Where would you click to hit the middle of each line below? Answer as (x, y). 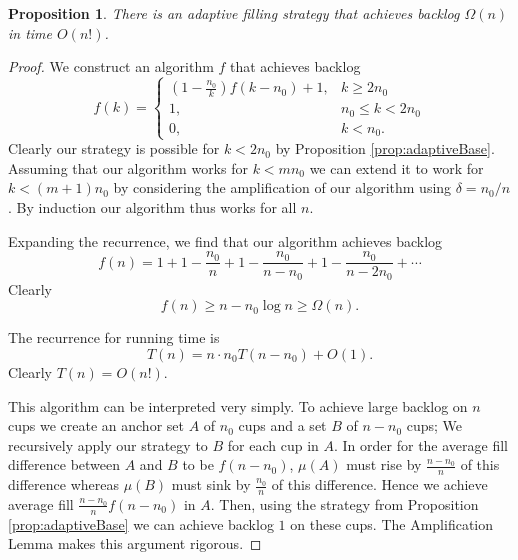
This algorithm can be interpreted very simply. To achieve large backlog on (238, 405)
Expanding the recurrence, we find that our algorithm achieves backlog (225, 240)
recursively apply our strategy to (108, 444)
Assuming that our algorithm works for (128, 167)
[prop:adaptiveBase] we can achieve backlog (141, 523)
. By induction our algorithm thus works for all (152, 207)
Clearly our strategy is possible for (114, 148)
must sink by (211, 484)
